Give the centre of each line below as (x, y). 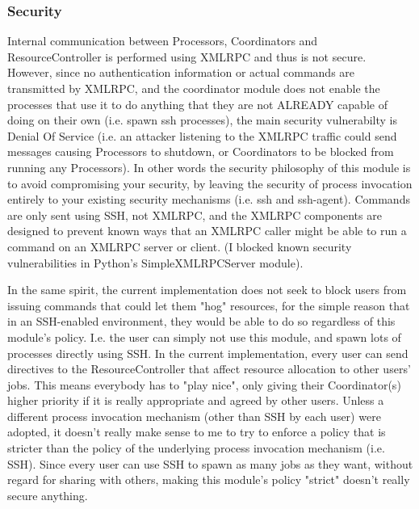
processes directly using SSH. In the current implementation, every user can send (208, 353)
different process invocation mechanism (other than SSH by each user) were (194, 416)
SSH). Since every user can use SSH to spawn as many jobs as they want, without (210, 463)
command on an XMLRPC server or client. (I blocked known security (180, 246)
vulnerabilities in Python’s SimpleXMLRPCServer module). (155, 262)
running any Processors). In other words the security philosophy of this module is (209, 167)
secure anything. (48, 495)
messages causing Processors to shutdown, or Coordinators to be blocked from (201, 151)
